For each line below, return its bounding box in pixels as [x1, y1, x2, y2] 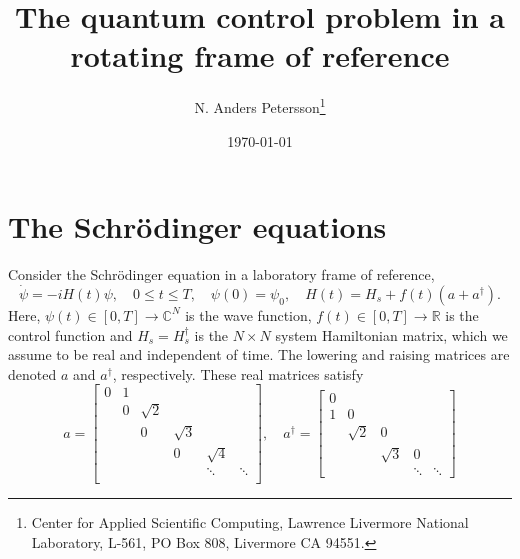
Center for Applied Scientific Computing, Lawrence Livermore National [31, 512, 469, 533]
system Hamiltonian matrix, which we [275, 324, 508, 345]
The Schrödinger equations [8, 206, 387, 247]
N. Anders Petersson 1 [194, 94, 326, 117]
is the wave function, [185, 304, 312, 325]
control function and [8, 324, 133, 345]
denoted [8, 363, 57, 384]
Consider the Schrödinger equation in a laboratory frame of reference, [8, 264, 435, 285]
